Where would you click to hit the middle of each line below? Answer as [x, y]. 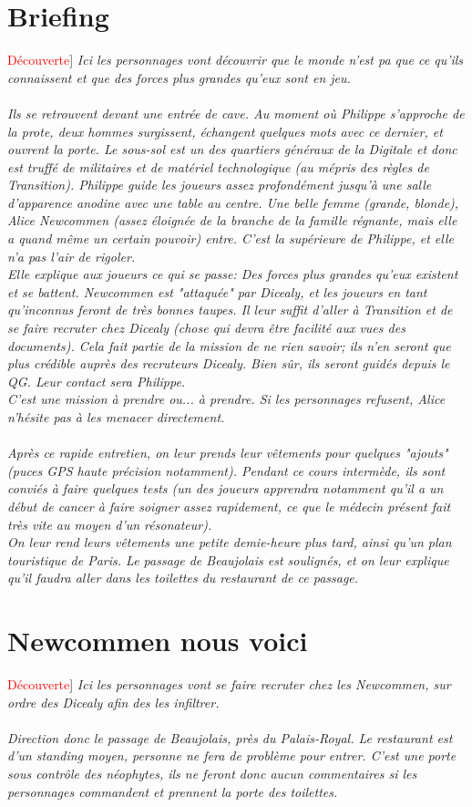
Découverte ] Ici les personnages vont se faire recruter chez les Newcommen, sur [229, 684]
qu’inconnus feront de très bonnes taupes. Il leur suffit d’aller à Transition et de [230, 310]
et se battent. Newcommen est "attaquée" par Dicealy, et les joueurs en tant [217, 291]
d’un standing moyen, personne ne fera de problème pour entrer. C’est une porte [232, 755]
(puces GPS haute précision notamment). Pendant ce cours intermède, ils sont [226, 470]
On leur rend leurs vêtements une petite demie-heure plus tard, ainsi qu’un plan [230, 542]
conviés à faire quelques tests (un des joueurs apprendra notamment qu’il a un [226, 488]
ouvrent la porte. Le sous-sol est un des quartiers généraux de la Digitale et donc [232, 149]
